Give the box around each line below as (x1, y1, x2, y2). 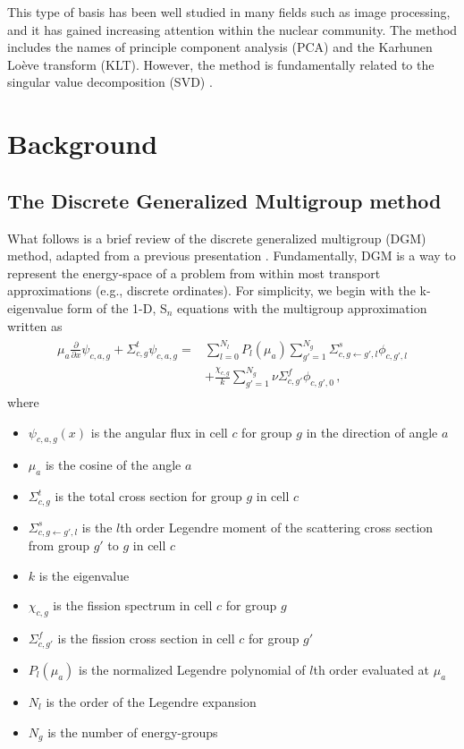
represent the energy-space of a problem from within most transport (7, 263, 381, 282)
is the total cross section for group (55, 487, 242, 506)
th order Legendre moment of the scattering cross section (120, 517, 434, 536)
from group (28, 536, 89, 555)
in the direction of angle (306, 422, 438, 441)
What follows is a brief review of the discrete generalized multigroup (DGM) (7, 228, 426, 247)
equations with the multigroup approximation (177, 298, 427, 317)
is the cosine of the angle (45, 455, 181, 474)
